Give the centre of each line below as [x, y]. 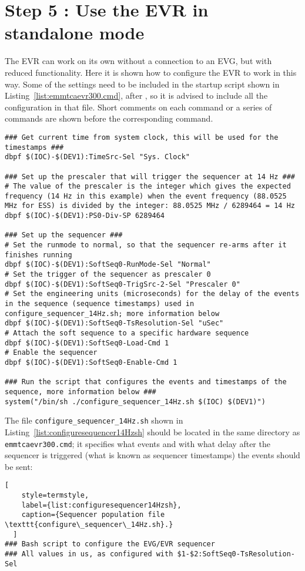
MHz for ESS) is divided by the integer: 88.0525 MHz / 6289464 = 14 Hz [150, 206]
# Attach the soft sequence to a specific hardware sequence [127, 333]
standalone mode [75, 33]
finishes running [38, 255]
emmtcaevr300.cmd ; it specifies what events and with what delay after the [138, 443]
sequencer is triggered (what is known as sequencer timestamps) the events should [152, 455]
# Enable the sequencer [51, 353]
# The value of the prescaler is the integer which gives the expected [148, 187]
